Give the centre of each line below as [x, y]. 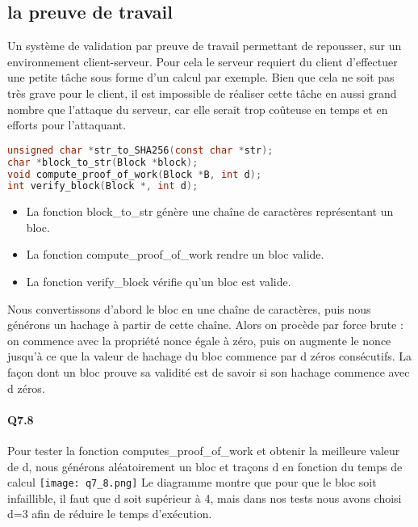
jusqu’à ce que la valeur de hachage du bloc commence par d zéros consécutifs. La [210, 356]
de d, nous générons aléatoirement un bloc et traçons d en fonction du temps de [205, 466]
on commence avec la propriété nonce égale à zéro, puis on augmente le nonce [199, 340]
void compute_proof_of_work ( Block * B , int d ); [135, 174]
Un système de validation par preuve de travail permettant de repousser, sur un [205, 46]
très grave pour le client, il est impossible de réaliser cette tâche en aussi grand [202, 93]
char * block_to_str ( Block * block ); [103, 162]
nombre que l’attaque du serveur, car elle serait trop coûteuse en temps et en [198, 109]
